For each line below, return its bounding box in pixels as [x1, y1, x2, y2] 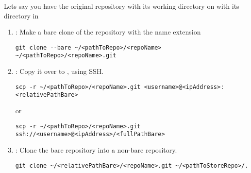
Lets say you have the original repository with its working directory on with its [4, 1, 239, 11]
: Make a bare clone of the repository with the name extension [15, 27, 201, 37]
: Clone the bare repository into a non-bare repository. [15, 144, 177, 155]
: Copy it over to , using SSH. [15, 66, 104, 76]
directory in [4, 10, 39, 20]
